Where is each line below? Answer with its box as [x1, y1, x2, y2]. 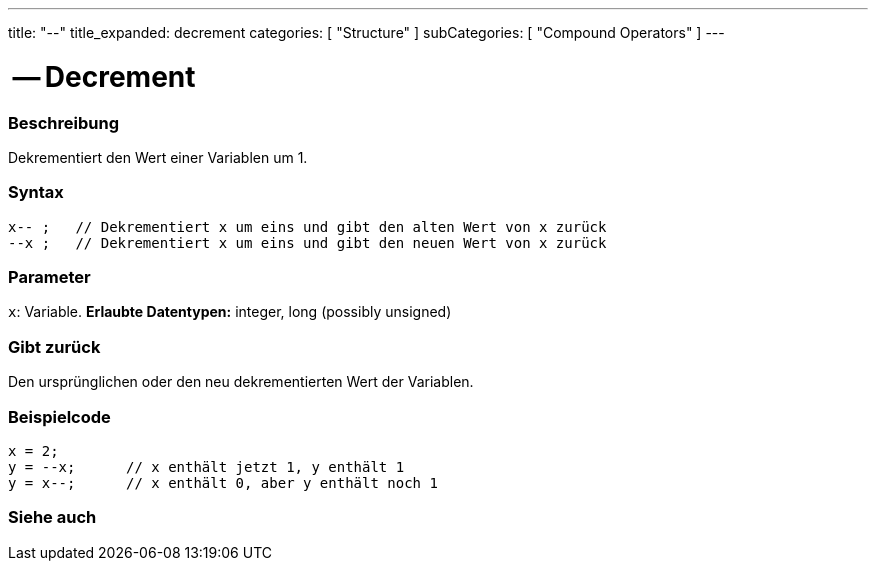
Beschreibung [8, 112, 120, 133]
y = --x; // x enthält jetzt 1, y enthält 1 [8, 458, 405, 475]
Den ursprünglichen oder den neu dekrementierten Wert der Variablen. [8, 373, 474, 391]
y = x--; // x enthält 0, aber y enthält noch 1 [8, 474, 438, 491]
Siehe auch [8, 507, 97, 528]
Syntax [8, 182, 64, 203]
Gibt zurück [8, 336, 101, 357]
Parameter [8, 267, 91, 287]
